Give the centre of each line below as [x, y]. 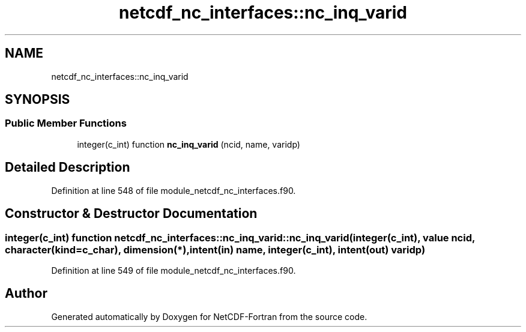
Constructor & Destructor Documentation [131, 214]
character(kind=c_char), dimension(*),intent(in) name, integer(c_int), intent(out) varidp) [215, 249]
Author [26, 294]
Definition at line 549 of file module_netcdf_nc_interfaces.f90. [174, 270]
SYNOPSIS [38, 100]
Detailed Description [68, 168]
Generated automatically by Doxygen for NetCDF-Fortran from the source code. [209, 316]
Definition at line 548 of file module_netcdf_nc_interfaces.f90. [174, 190]
